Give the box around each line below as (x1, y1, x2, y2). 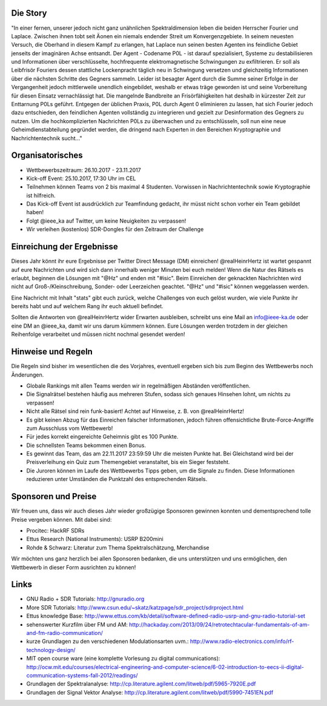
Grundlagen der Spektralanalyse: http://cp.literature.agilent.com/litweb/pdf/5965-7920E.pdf (26, 680, 256, 688)
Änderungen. (11, 371, 44, 378)
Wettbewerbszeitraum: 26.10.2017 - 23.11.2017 (26, 166, 142, 173)
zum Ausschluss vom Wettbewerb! (26, 425, 113, 432)
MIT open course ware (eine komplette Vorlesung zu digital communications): (26, 655, 220, 662)
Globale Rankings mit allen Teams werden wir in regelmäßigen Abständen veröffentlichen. (26, 382, 251, 389)
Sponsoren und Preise (11, 491, 97, 502)
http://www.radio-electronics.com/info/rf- (190, 637, 294, 645)
